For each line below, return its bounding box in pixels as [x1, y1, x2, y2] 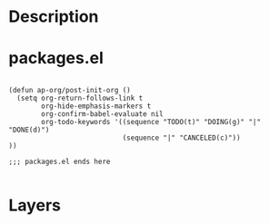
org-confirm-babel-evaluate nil [41, 110, 164, 119]
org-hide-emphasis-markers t [41, 102, 152, 111]
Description [8, 6, 99, 27]
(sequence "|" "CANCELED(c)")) [122, 133, 242, 142]
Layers [8, 195, 61, 216]
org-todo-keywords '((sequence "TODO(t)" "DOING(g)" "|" [41, 118, 261, 127]
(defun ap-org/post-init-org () [8, 86, 131, 95]
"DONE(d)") [8, 125, 50, 135]
